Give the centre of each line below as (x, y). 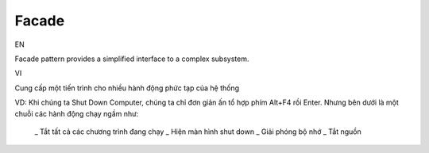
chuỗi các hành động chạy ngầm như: (77, 113)
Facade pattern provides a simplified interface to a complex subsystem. (132, 59)
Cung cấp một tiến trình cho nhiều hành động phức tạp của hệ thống (127, 88)
